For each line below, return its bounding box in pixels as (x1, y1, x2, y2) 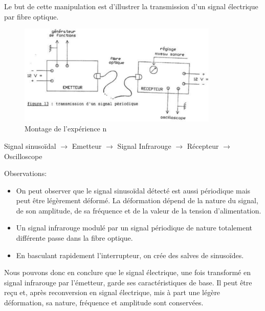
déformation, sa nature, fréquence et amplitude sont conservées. (4, 297, 204, 308)
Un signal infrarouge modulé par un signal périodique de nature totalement (16, 222, 253, 233)
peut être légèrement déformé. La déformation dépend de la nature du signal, (16, 195, 258, 206)
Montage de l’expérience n (25, 123, 107, 134)
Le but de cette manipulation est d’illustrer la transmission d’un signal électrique (4, 1, 258, 11)
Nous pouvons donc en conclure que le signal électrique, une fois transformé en (4, 267, 251, 278)
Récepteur (187, 140, 219, 151)
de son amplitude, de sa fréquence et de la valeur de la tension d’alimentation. (16, 205, 261, 216)
